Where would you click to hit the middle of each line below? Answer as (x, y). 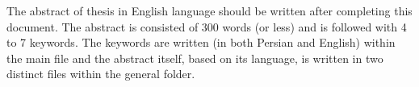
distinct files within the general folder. (101, 74)
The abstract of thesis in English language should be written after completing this (209, 10)
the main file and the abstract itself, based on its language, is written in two (195, 58)
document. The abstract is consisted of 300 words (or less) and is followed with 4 (207, 26)
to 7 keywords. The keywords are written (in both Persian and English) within (201, 42)
